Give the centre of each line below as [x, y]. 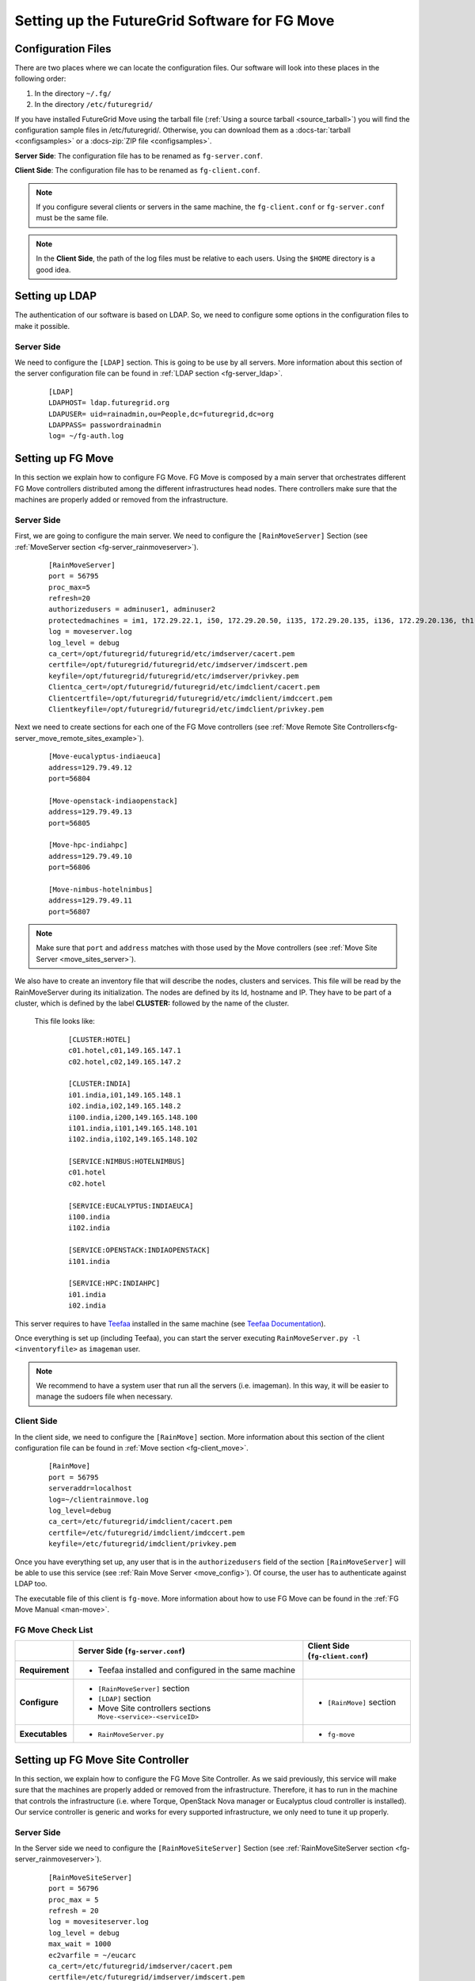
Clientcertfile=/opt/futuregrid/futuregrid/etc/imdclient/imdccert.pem [190, 698]
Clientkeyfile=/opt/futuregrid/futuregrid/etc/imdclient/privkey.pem [186, 709]
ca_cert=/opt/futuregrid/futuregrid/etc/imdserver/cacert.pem [172, 654]
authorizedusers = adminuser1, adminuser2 [132, 609]
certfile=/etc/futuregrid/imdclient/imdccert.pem [147, 1533]
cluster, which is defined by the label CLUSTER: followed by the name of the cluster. [152, 1003]
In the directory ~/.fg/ [73, 93]
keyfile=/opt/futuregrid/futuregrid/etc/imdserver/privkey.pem [174, 676]
